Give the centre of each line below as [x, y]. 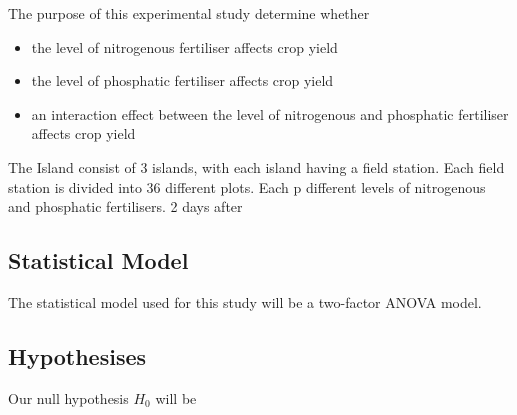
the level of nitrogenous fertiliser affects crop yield [184, 46]
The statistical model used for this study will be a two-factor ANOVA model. [245, 301]
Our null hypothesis [68, 397]
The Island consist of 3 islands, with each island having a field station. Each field [256, 166]
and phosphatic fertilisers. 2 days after [125, 206]
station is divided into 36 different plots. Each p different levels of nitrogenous [247, 186]
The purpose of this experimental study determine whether [189, 13]
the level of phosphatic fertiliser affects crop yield [182, 80]
